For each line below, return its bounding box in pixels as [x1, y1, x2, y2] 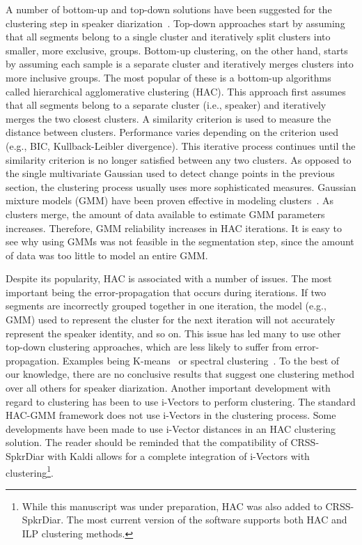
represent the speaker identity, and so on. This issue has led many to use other [6, 325, 341, 340]
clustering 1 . [6, 463, 54, 479]
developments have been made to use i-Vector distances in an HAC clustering [6, 421, 336, 436]
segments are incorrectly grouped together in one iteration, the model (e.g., [6, 298, 326, 313]
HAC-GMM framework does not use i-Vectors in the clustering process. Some [6, 408, 336, 422]
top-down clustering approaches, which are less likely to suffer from [6, 339, 292, 354]
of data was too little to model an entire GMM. [6, 247, 208, 262]
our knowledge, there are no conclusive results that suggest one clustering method [6, 367, 355, 381]
